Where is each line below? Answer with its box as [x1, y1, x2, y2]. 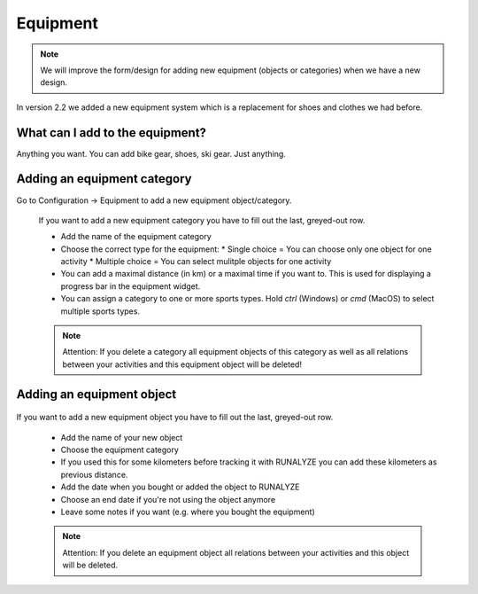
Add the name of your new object [60, 432, 183, 442]
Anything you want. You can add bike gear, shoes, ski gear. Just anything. [16, 148, 287, 159]
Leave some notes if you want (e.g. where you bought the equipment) [60, 506, 316, 517]
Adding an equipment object [16, 387, 177, 402]
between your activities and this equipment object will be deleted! [62, 359, 303, 370]
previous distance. [60, 469, 128, 480]
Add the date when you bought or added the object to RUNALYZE [60, 481, 300, 492]
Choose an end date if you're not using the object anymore [60, 494, 276, 504]
